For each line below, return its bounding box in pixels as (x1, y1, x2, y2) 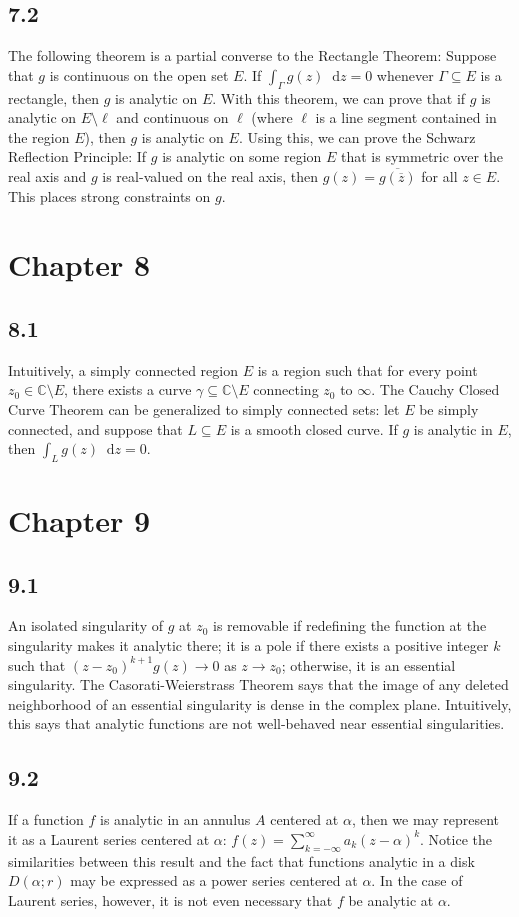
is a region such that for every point (257, 359, 478, 380)
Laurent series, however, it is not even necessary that (8, 889, 333, 910)
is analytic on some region (162, 146, 322, 167)
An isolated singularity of (8, 615, 163, 636)
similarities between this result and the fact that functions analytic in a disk (8, 850, 475, 871)
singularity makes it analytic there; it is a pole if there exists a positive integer (8, 635, 489, 656)
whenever (376, 64, 434, 85)
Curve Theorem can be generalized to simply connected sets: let (8, 398, 400, 419)
